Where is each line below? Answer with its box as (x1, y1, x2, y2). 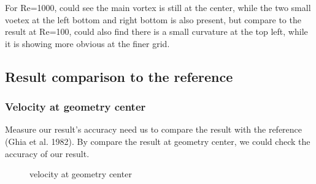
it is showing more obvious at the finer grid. (5, 37, 170, 50)
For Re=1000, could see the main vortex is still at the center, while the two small (5, 1, 311, 13)
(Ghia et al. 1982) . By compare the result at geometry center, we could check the (5, 134, 310, 147)
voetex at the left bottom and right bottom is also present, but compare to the (5, 13, 301, 26)
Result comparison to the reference (5, 67, 233, 86)
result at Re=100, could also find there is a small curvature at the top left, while (5, 25, 308, 38)
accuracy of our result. (5, 147, 90, 160)
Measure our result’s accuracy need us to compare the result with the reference (5, 123, 303, 136)
